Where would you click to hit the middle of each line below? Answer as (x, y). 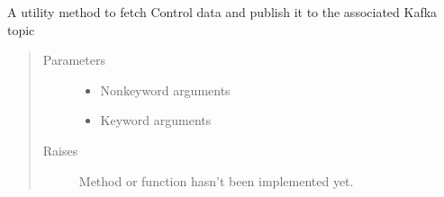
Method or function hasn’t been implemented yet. (216, 180)
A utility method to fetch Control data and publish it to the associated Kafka (222, 12)
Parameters (74, 60)
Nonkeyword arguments (165, 90)
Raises (60, 150)
